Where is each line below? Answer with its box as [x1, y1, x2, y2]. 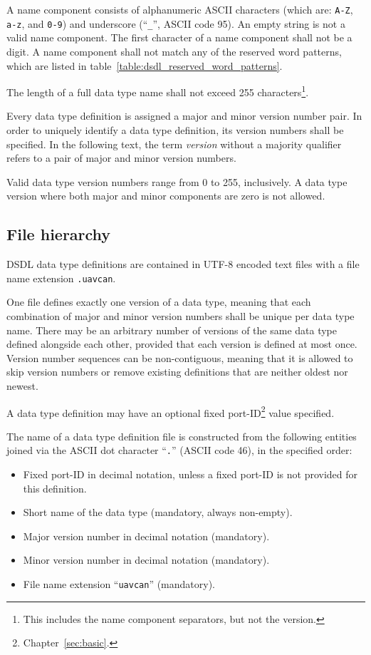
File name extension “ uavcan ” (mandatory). [23, 576, 216, 591]
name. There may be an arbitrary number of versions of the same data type [6, 322, 338, 337]
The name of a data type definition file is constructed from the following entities [6, 428, 357, 443]
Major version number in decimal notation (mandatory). [23, 528, 270, 543]
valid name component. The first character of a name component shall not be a [6, 30, 352, 45]
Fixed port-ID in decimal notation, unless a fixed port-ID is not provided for [23, 467, 358, 482]
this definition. [23, 480, 87, 495]
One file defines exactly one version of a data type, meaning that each [6, 294, 311, 309]
